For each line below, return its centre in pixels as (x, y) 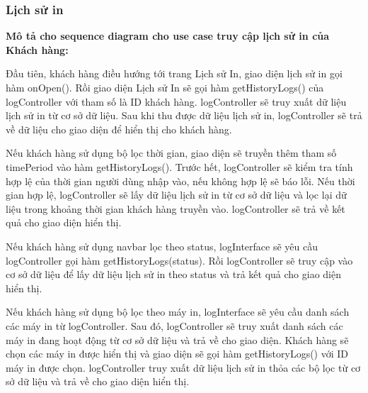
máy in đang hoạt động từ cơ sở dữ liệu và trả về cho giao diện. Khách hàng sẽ (177, 339)
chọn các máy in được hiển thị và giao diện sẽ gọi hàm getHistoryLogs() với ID (177, 354)
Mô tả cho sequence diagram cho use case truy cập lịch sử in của (168, 36)
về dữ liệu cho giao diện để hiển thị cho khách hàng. (119, 129)
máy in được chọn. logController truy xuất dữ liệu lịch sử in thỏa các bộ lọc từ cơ (183, 367)
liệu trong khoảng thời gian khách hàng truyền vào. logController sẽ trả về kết (176, 208)
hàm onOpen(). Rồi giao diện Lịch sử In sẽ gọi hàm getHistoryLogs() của (165, 87)
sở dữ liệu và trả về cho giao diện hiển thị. (98, 381)
